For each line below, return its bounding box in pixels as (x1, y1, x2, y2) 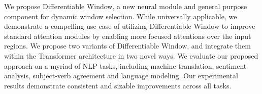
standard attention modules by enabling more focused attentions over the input (4, 30, 251, 41)
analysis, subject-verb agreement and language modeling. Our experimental (4, 70, 238, 81)
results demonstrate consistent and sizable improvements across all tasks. (4, 80, 232, 90)
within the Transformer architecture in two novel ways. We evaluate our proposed (4, 50, 258, 61)
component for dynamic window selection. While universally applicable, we (4, 11, 237, 21)
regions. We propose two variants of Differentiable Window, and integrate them (4, 40, 251, 51)
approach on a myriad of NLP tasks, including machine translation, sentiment (4, 60, 247, 71)
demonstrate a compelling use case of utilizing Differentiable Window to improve (4, 21, 255, 31)
